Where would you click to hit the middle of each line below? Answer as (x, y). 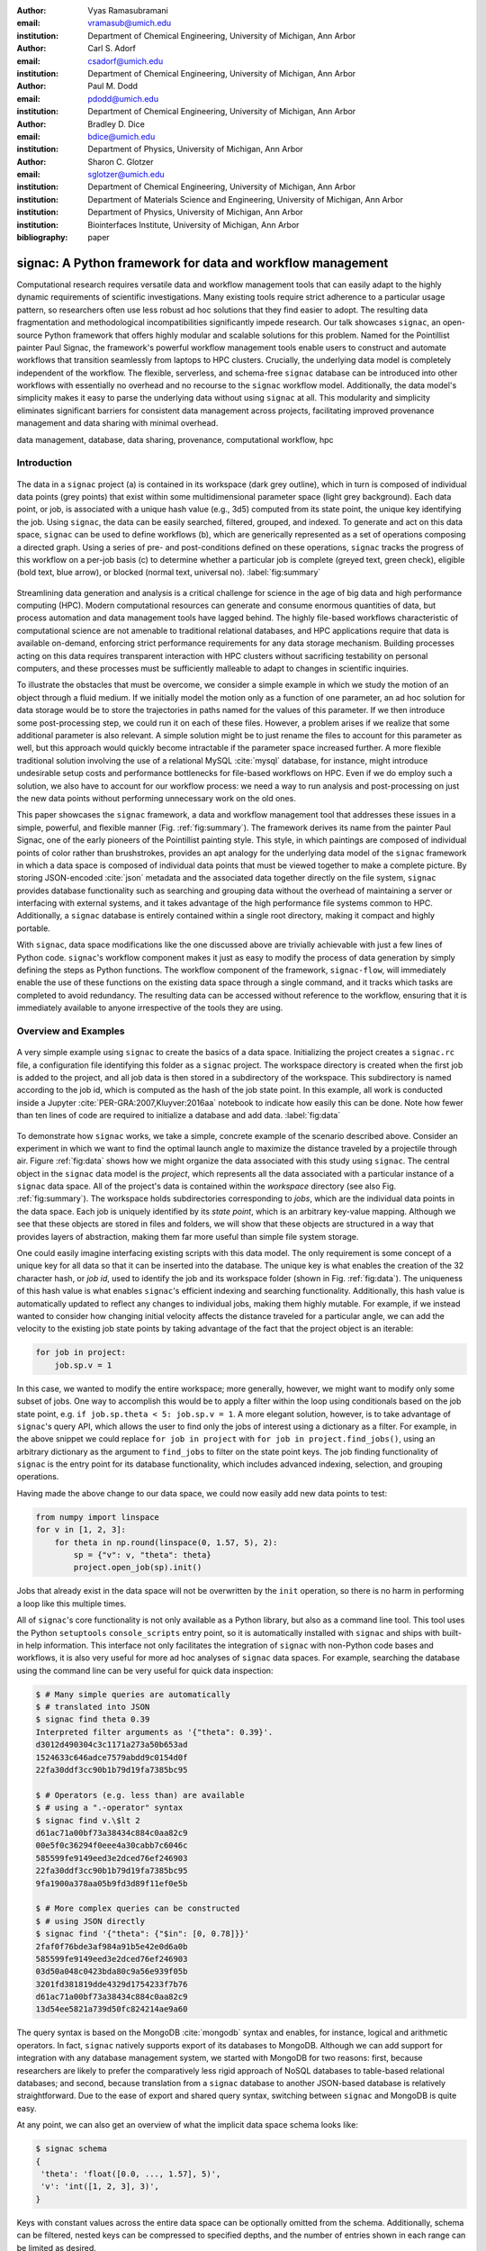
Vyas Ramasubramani (128, 10)
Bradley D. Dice (117, 124)
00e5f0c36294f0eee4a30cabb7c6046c (112, 1845)
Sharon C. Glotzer (121, 161)
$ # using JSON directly (90, 1921)
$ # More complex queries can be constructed (138, 1908)
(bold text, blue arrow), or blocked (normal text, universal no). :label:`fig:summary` (169, 573)
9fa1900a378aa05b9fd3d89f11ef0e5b (112, 1883)
